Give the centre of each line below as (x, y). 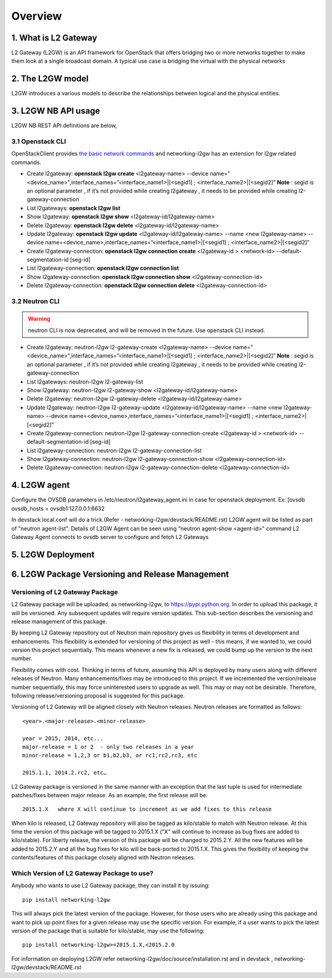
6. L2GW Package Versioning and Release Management (120, 574)
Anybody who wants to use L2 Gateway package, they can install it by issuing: (111, 886)
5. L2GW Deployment (53, 554)
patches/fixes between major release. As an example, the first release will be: (109, 795)
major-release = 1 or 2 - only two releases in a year (108, 747)
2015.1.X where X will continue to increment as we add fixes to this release (147, 809)
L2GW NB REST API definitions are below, (64, 125)
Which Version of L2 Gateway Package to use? (82, 873)
